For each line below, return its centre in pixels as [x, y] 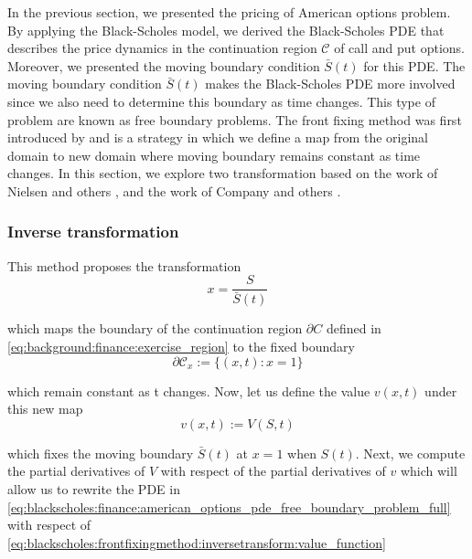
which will [429, 471]
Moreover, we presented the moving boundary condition [164, 65]
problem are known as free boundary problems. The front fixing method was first [235, 119]
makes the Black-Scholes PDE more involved [330, 84]
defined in [354, 328]
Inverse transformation [93, 232]
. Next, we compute [410, 453]
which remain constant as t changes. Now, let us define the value [189, 390]
